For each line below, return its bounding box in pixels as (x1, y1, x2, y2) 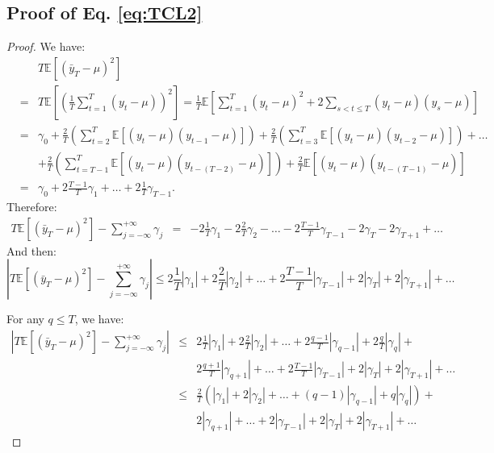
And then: (6, 242, 57, 259)
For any (6, 310, 44, 327)
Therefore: (6, 198, 57, 215)
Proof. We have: (6, 38, 86, 55)
